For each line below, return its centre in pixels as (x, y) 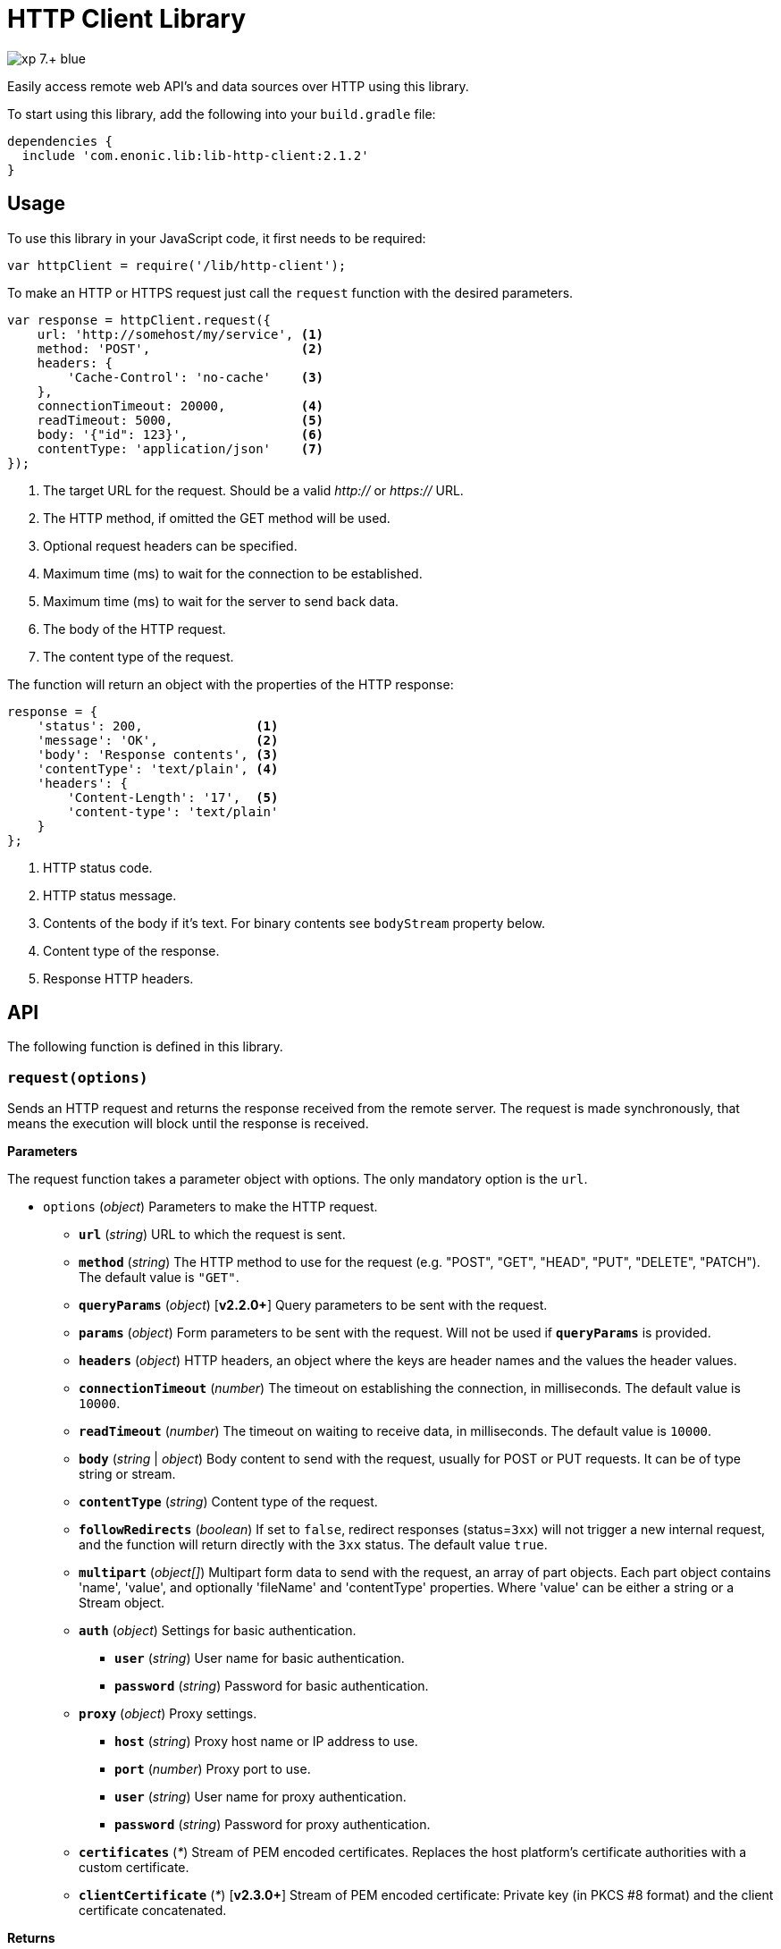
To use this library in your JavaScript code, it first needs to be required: (217, 238)
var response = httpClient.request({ (139, 320)
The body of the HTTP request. (134, 629)
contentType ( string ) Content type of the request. (228, 1502)
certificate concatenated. (153, 1911)
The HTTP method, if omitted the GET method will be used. (217, 518)
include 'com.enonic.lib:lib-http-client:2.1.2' (195, 155)
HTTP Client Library (126, 19)
